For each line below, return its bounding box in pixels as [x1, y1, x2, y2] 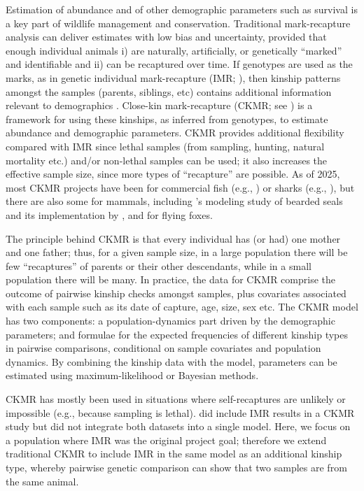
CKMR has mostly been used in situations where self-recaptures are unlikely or [6, 392, 346, 406]
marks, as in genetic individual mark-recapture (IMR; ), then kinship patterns [6, 70, 341, 85]
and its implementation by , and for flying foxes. [6, 207, 213, 222]
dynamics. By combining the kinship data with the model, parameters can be [6, 354, 337, 369]
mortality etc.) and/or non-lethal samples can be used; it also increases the [6, 152, 328, 167]
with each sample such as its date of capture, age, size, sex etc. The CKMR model [6, 299, 358, 314]
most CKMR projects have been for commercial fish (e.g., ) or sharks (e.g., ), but [6, 180, 355, 194]
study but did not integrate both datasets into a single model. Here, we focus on [6, 419, 351, 434]
